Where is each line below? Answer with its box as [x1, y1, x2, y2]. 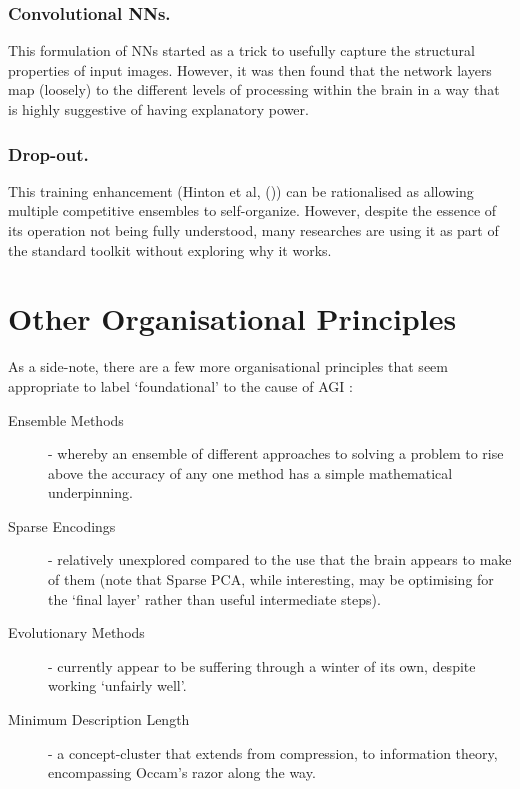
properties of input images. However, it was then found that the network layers [8, 59, 492, 80]
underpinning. [48, 482, 133, 503]
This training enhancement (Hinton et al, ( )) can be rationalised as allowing [8, 180, 474, 201]
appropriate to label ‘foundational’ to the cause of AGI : [8, 375, 353, 396]
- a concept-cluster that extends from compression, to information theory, [48, 742, 498, 763]
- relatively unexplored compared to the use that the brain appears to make [48, 549, 512, 570]
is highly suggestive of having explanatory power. [8, 99, 309, 119]
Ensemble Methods [8, 409, 124, 430]
